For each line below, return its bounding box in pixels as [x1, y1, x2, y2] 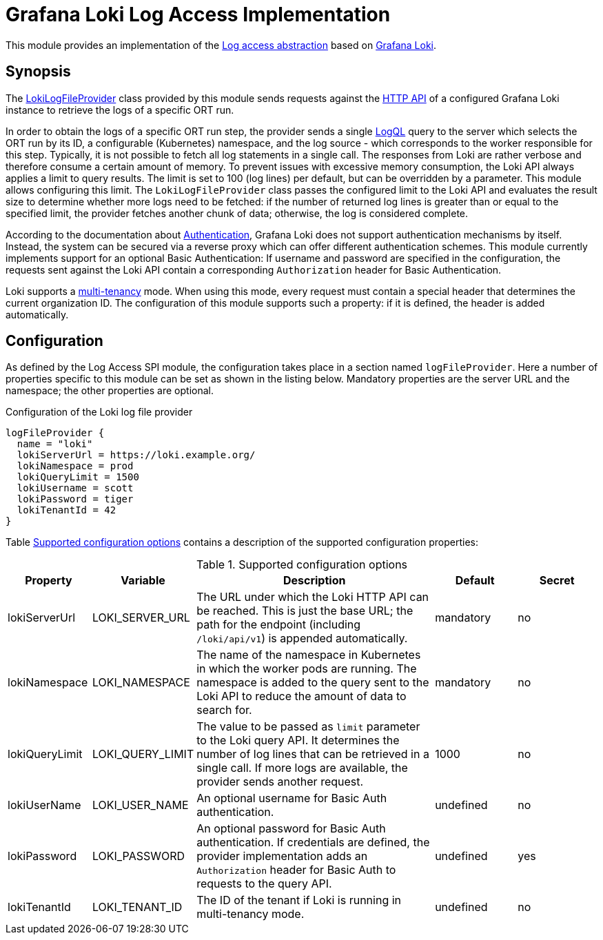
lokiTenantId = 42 [17, 504, 116, 516]
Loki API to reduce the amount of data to [196, 689, 407, 704]
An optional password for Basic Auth [196, 821, 386, 836]
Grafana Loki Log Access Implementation [6, 3, 391, 26]
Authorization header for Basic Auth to [196, 863, 396, 877]
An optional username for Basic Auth [196, 791, 387, 806]
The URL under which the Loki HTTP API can [196, 590, 429, 604]
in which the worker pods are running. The [196, 662, 417, 676]
